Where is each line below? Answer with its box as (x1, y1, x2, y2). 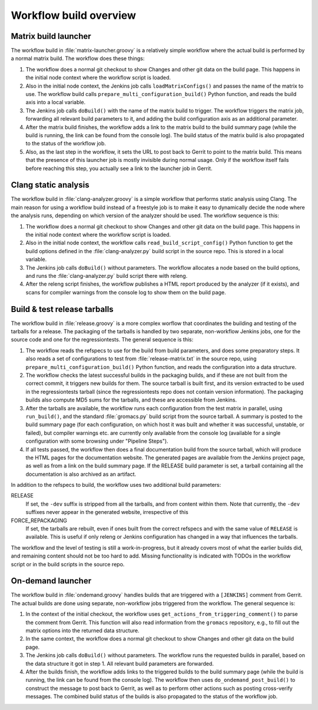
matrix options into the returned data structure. (25, 627, 140, 634)
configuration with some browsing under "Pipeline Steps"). (25, 437, 168, 444)
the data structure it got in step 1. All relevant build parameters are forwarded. (25, 660, 214, 667)
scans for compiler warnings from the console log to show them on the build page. (25, 288, 226, 296)
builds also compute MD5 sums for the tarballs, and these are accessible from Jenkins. (25, 396, 237, 403)
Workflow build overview (11, 9, 137, 22)
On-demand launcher (11, 576, 91, 586)
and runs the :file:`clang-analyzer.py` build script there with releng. (25, 272, 188, 279)
